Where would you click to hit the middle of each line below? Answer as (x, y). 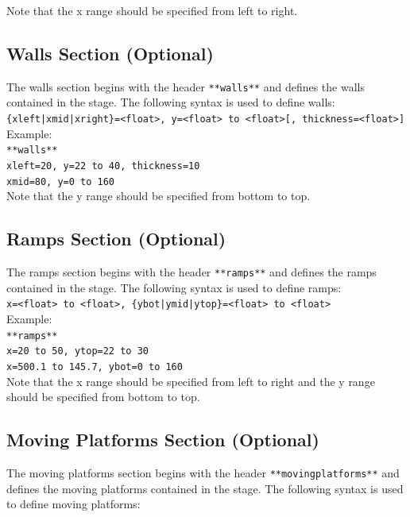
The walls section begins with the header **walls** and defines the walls (186, 86)
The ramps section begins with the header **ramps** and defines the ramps (191, 272)
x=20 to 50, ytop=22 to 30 (77, 351)
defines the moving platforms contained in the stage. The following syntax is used (205, 488)
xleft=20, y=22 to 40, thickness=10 (103, 166)
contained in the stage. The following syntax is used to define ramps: (174, 287)
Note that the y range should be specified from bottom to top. (159, 196)
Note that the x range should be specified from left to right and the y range (191, 381)
